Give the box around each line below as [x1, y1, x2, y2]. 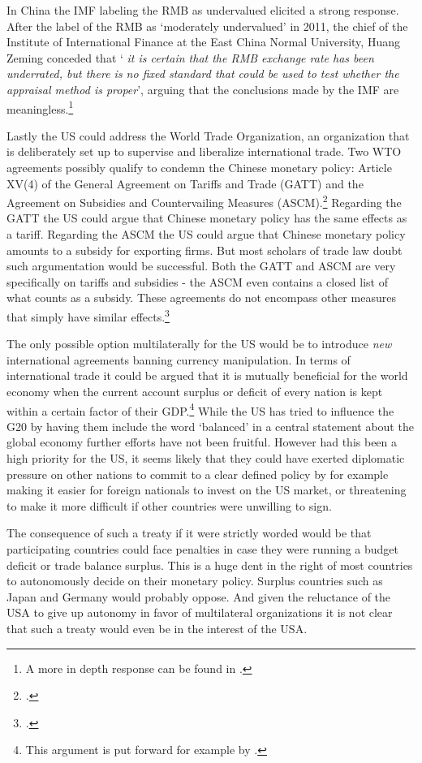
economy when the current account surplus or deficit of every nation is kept [6, 383, 383, 400]
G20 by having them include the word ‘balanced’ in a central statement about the [6, 417, 414, 434]
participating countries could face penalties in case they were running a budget [6, 541, 399, 558]
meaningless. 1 [6, 97, 74, 117]
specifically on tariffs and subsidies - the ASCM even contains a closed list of [6, 273, 389, 290]
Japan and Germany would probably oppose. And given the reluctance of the [6, 588, 391, 605]
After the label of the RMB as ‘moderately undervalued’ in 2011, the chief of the [6, 17, 408, 34]
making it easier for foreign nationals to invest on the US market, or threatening [6, 481, 407, 498]
